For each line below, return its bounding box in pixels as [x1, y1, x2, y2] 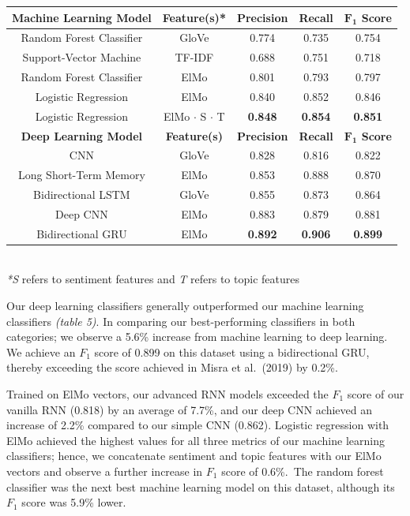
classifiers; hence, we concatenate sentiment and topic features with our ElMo [6, 447, 382, 464]
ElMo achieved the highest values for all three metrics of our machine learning [6, 432, 385, 448]
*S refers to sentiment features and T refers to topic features [6, 271, 299, 287]
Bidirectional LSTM [33, 186, 130, 203]
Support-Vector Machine [22, 49, 141, 65]
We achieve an [6, 343, 76, 360]
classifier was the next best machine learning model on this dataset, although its [6, 478, 395, 495]
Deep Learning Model [21, 127, 143, 144]
